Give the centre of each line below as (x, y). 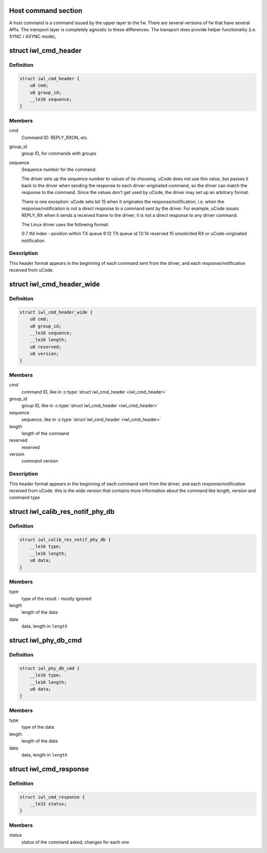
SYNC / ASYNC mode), (33, 37)
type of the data (38, 727)
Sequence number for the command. (59, 170)
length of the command (45, 433)
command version (40, 461)
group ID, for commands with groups (59, 153)
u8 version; (44, 354)
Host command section (46, 11)
